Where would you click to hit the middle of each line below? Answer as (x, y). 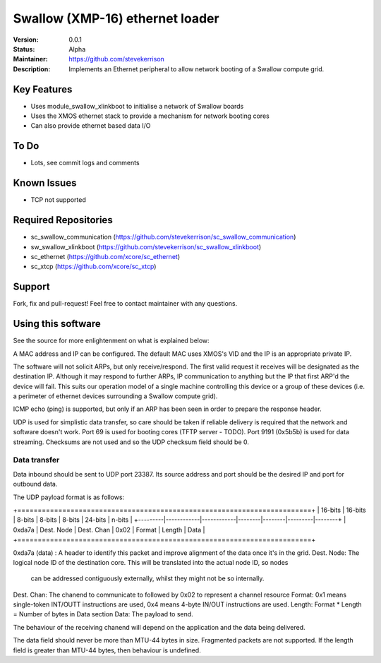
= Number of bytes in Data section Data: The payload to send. (103, 614)
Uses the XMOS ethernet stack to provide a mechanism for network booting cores (150, 116)
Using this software (57, 324)
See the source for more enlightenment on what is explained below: (111, 341)
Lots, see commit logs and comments (85, 163)
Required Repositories (63, 220)
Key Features (43, 89)
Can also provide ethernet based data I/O (91, 126)
